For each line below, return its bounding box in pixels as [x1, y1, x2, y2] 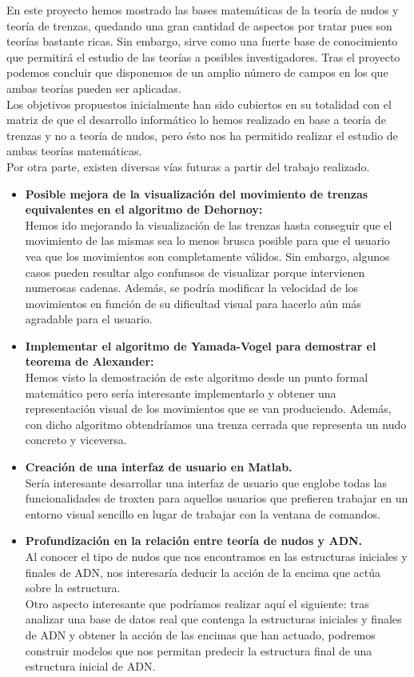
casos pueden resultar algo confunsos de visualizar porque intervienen [25, 263, 365, 280]
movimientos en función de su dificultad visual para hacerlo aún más [25, 294, 361, 311]
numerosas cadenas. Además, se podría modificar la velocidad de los [25, 279, 359, 296]
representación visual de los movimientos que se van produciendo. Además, [25, 400, 392, 417]
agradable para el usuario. [25, 310, 153, 327]
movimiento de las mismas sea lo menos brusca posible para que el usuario [25, 232, 390, 249]
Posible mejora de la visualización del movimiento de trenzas [25, 185, 368, 202]
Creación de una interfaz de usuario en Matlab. [25, 459, 293, 475]
